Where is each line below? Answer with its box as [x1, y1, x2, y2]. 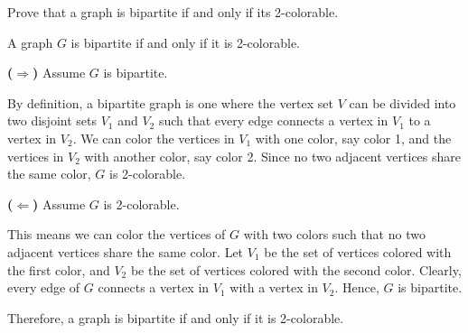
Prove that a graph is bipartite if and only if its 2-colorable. [7, 3, 339, 21]
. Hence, [334, 278, 379, 297]
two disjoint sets [7, 111, 97, 130]
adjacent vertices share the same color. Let [7, 242, 244, 261]
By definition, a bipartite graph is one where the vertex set [7, 93, 334, 112]
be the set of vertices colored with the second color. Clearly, [130, 260, 462, 279]
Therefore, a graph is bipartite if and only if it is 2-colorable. [7, 308, 344, 327]
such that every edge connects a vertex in [158, 111, 388, 130]
